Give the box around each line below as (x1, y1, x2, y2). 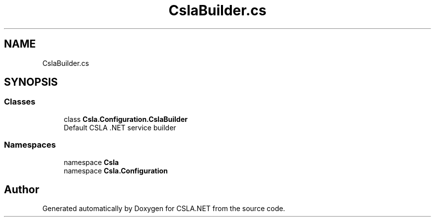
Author (4, 183, 39, 196)
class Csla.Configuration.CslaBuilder (64, 114, 188, 123)
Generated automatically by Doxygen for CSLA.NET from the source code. (42, 204, 286, 213)
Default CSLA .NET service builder (64, 123, 176, 132)
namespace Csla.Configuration (64, 166, 168, 175)
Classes (4, 97, 36, 107)
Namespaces (4, 140, 56, 150)
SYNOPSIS (4, 76, 58, 89)
